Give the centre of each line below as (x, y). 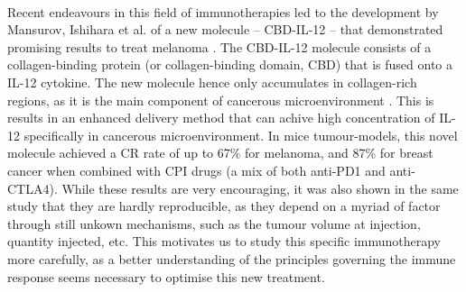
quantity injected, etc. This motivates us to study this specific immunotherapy (224, 241)
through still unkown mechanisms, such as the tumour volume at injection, (214, 223)
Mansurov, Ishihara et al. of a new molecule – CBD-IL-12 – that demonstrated (225, 29)
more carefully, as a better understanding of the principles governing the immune (232, 258)
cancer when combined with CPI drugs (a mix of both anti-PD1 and (196, 170)
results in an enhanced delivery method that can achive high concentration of (221, 118)
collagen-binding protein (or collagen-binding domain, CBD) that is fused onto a (230, 64)
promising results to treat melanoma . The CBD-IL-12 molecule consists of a (219, 46)
